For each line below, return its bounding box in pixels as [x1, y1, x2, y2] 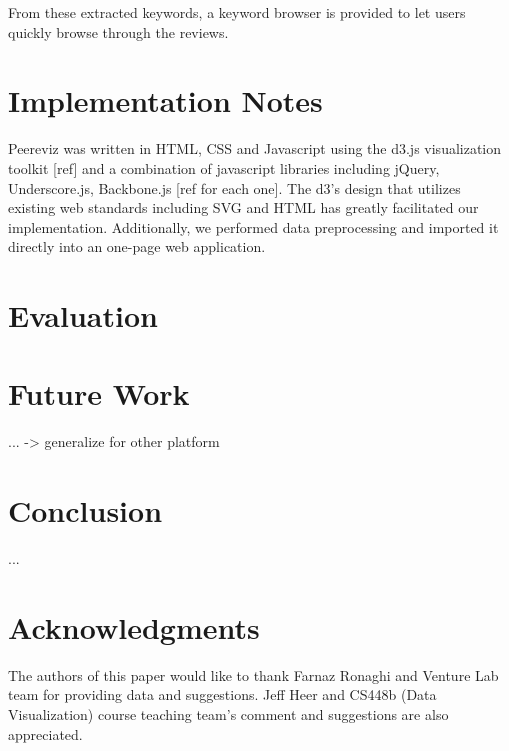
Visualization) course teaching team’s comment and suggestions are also [8, 704, 449, 724]
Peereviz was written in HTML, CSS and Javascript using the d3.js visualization [8, 138, 502, 159]
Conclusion [8, 490, 163, 531]
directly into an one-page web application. [8, 236, 266, 257]
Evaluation [8, 295, 158, 336]
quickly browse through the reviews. [8, 21, 229, 42]
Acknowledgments [8, 606, 260, 647]
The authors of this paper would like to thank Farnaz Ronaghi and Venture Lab [8, 664, 499, 685]
